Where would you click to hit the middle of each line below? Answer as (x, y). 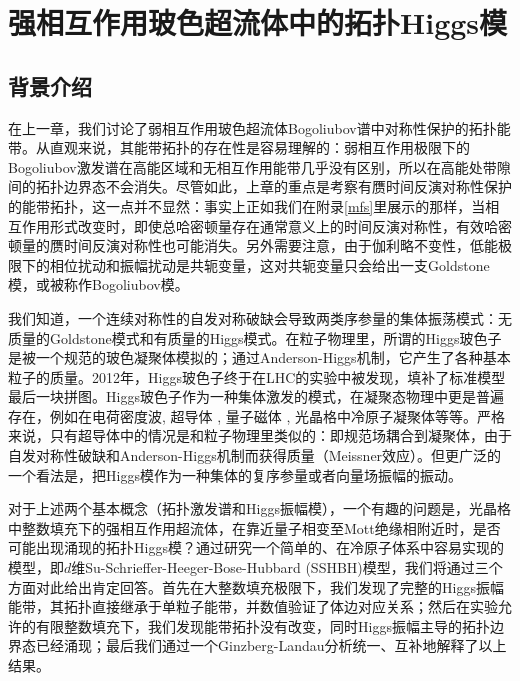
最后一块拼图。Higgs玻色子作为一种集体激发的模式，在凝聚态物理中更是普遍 (256, 396)
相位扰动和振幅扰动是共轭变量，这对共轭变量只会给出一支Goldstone (269, 264)
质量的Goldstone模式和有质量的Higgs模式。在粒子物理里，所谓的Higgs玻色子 (255, 337)
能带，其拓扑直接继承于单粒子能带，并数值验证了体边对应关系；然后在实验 (253, 606)
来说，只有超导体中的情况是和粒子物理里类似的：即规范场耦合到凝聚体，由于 (260, 435)
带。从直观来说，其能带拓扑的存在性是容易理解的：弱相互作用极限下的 (239, 147)
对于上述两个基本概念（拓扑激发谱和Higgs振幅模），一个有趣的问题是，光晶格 (259, 508)
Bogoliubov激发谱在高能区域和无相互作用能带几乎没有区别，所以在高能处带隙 (259, 166)
